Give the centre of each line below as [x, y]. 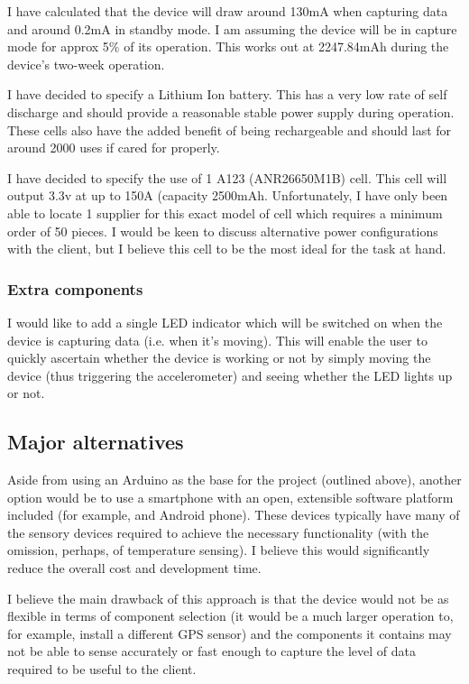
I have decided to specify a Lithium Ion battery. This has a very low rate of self [227, 94]
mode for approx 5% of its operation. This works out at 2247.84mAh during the [228, 46]
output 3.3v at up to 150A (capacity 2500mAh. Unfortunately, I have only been [228, 195]
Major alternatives [96, 442]
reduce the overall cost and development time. [134, 568]
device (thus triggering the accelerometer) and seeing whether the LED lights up [230, 375]
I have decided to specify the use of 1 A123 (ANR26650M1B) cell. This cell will [227, 177]
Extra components [75, 288]
